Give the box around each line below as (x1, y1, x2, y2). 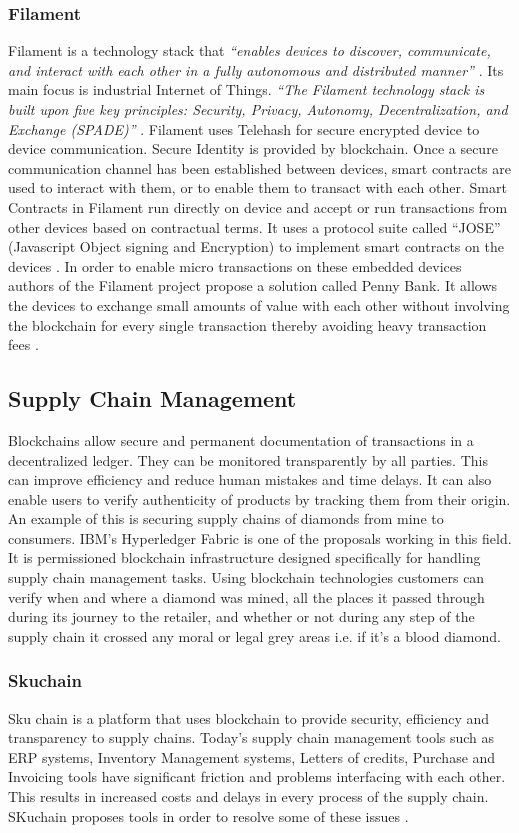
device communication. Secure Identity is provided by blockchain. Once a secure (8, 138, 498, 159)
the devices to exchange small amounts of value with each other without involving (8, 294, 510, 315)
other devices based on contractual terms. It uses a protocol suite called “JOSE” (8, 216, 501, 237)
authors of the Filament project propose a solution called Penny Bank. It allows (8, 275, 498, 296)
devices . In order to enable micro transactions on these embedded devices (8, 255, 462, 276)
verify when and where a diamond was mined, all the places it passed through (8, 586, 485, 607)
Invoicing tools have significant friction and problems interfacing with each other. (8, 766, 506, 787)
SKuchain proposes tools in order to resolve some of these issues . (8, 805, 409, 826)
